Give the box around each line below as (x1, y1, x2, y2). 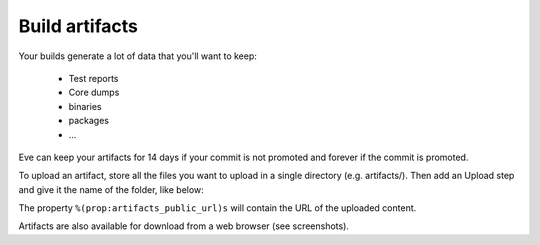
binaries (68, 100, 102, 112)
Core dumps (68, 86, 120, 99)
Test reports (68, 72, 119, 84)
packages (68, 115, 110, 127)
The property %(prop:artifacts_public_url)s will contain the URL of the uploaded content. (18, 202, 417, 214)
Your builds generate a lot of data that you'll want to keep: (18, 50, 257, 62)
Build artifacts (18, 15, 139, 37)
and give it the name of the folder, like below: (18, 183, 204, 195)
